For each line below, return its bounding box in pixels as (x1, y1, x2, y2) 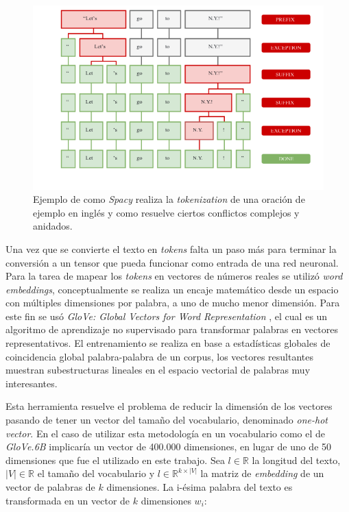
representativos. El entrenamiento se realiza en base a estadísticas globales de (5, 336, 330, 350)
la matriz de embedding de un (200, 466, 324, 480)
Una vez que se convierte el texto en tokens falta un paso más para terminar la (5, 241, 337, 256)
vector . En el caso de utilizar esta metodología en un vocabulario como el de (5, 426, 326, 440)
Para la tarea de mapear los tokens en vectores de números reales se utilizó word (5, 269, 343, 283)
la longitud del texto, (252, 452, 341, 467)
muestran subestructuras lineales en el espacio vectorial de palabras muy (5, 363, 311, 377)
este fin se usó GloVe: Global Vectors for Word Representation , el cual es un (5, 308, 328, 323)
